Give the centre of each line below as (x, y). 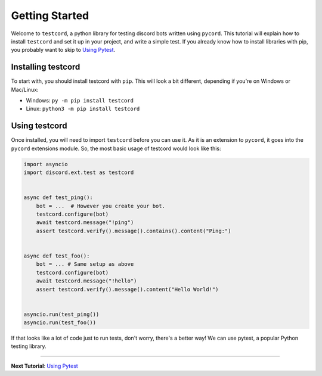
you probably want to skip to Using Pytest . (63, 50)
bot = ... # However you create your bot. (100, 206)
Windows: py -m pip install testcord (80, 101)
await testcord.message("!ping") (85, 223)
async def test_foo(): (57, 256)
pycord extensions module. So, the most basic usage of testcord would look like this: (116, 148)
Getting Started (50, 15)
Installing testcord (46, 67)
